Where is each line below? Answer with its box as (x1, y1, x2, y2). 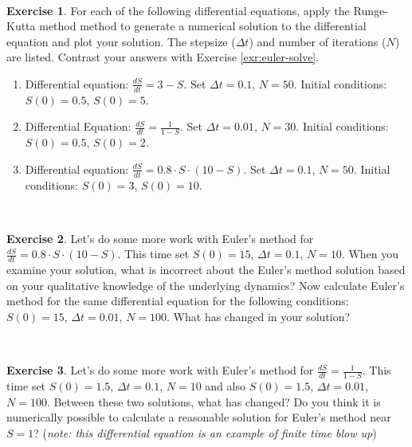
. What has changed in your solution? (167, 308, 351, 325)
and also (205, 378, 245, 394)
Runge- (353, 2, 388, 18)
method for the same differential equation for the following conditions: (6, 292, 349, 309)
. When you (341, 245, 399, 262)
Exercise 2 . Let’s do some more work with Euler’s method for (6, 229, 314, 246)
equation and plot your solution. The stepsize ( (6, 33, 236, 49)
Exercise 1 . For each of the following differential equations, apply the (6, 2, 350, 18)
